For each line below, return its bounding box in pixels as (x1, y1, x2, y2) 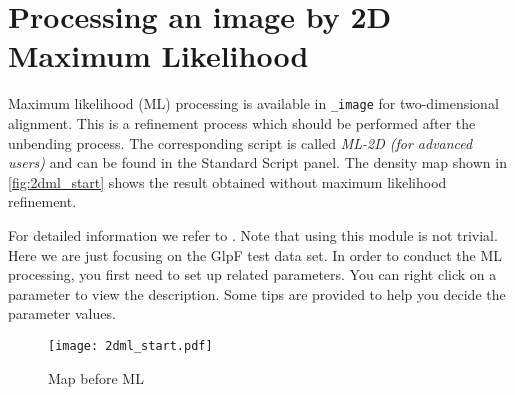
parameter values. (8, 303, 116, 324)
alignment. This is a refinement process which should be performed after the (8, 112, 476, 133)
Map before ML (48, 367, 144, 388)
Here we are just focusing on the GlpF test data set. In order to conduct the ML (8, 244, 503, 265)
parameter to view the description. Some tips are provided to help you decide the (8, 283, 506, 304)
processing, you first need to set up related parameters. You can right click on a (8, 264, 497, 285)
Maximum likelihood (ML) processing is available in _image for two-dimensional (8, 93, 499, 114)
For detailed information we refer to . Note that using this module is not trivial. (8, 224, 498, 245)
